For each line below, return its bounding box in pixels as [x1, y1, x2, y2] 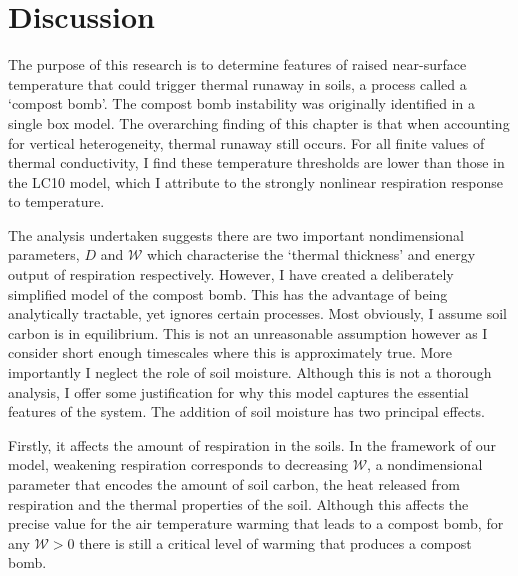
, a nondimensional [367, 454, 483, 475]
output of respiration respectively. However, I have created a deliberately [8, 264, 454, 285]
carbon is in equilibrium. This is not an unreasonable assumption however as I [8, 322, 488, 343]
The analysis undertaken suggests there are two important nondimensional [8, 224, 465, 245]
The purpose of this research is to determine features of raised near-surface [8, 54, 467, 75]
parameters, [8, 244, 80, 265]
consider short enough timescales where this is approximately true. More [8, 342, 453, 363]
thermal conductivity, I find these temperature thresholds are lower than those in [8, 152, 505, 173]
